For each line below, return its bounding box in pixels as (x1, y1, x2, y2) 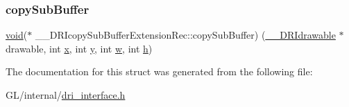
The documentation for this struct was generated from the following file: (6, 64, 313, 79)
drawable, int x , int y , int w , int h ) (6, 41, 153, 55)
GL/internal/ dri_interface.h (6, 88, 126, 101)
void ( (6, 28, 28, 42)
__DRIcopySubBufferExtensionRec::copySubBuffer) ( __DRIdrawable (35, 28, 336, 42)
